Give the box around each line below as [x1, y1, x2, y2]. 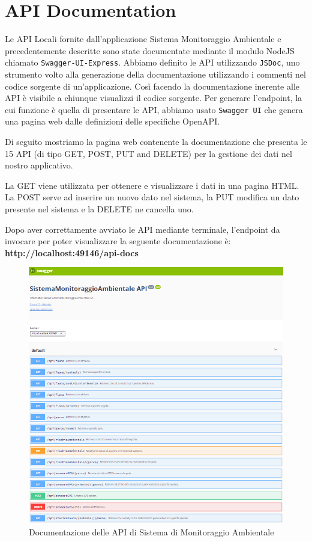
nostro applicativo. [5, 159, 73, 171]
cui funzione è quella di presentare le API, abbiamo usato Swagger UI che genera [5, 103, 303, 115]
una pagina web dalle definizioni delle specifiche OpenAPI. [5, 115, 220, 128]
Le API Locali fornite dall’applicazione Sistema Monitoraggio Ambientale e [5, 32, 281, 45]
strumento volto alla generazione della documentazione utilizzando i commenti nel [5, 67, 306, 80]
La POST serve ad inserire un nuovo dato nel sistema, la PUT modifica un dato [5, 191, 299, 203]
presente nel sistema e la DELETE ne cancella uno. [5, 202, 194, 215]
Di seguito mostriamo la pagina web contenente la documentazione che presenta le [5, 135, 307, 147]
